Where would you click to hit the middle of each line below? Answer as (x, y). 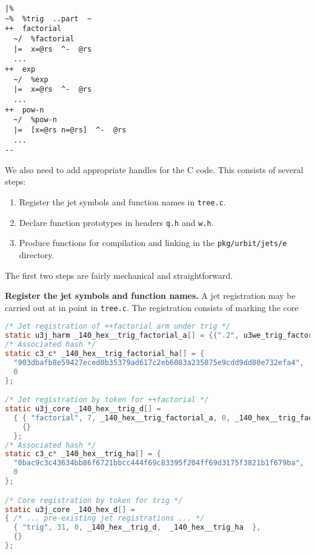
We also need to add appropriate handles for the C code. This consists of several (154, 169)
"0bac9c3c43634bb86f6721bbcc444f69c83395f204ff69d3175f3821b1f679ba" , (159, 463)
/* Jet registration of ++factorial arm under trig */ (118, 327)
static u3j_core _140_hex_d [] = (70, 509)
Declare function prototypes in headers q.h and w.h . (116, 222)
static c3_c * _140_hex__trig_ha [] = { (83, 454)
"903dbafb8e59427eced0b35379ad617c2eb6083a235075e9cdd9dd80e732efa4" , (159, 362)
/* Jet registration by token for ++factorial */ (107, 400)
